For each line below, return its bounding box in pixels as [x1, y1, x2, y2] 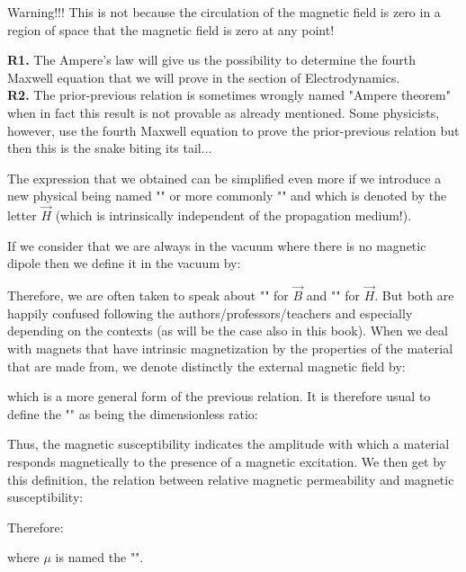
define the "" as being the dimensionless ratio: [7, 404, 258, 423]
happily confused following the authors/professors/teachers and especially [7, 303, 413, 322]
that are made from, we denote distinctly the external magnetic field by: [7, 356, 406, 375]
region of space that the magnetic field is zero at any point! [7, 20, 335, 39]
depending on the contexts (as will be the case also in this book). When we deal [7, 321, 448, 340]
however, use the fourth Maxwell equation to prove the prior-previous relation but [7, 121, 460, 139]
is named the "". [55, 548, 144, 567]
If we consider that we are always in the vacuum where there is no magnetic [7, 236, 426, 255]
